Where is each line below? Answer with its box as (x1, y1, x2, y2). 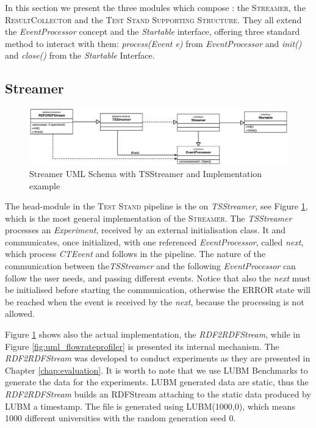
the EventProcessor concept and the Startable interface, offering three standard (5, 25, 300, 38)
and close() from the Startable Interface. (5, 49, 155, 62)
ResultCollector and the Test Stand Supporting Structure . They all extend (5, 13, 302, 26)
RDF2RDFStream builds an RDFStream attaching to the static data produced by (5, 388, 311, 401)
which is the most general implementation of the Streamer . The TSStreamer (5, 211, 292, 224)
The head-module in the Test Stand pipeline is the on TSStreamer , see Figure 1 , (5, 200, 308, 212)
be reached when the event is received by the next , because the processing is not (5, 295, 304, 308)
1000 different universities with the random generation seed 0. (5, 412, 236, 424)
